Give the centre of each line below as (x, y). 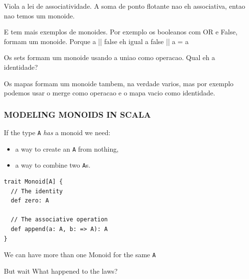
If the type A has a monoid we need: (57, 132)
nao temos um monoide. (39, 15)
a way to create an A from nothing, (67, 148)
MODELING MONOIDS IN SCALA (78, 114)
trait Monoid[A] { (33, 181)
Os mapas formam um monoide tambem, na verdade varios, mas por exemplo (119, 83)
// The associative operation (59, 220)
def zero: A (30, 201)
